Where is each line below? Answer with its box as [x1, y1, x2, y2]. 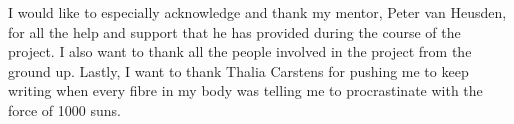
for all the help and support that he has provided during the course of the [8, 21, 461, 42]
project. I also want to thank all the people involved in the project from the [8, 41, 472, 62]
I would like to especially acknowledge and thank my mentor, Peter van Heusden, [8, 2, 507, 22]
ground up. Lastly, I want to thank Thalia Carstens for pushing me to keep [8, 60, 469, 81]
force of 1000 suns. [8, 99, 121, 120]
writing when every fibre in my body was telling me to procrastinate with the [8, 80, 483, 101]
